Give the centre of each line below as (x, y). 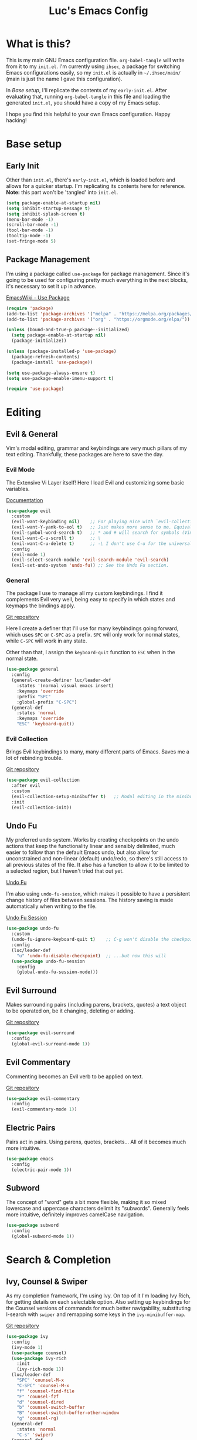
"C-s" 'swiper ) (35, 1435)
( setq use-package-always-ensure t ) (51, 373)
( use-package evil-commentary (43, 1098)
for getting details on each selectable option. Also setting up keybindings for (98, 1302)
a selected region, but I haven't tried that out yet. (65, 871)
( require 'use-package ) (35, 389)
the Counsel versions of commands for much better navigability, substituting (98, 1308)
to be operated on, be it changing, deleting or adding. (71, 1011)
